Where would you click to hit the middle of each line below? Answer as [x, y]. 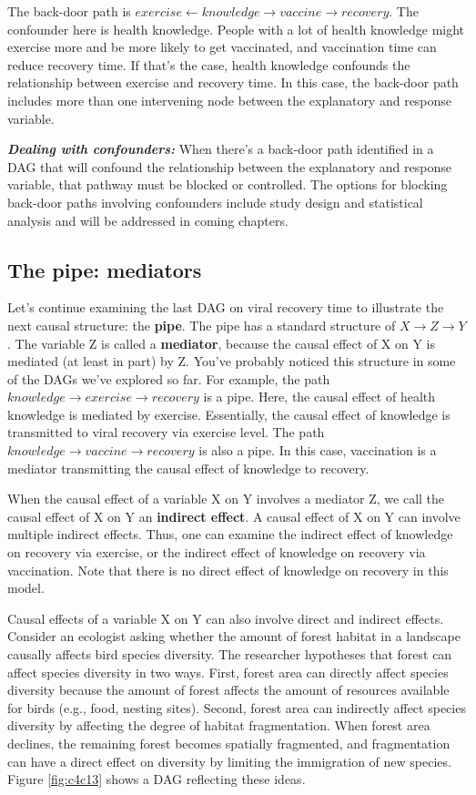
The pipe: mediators [105, 269]
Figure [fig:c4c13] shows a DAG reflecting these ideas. [157, 779]
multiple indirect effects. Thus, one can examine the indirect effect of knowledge [230, 534]
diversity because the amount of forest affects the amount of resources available [228, 690]
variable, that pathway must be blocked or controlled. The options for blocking [228, 184]
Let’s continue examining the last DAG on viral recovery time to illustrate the [226, 307]
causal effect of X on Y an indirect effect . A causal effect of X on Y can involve [234, 516]
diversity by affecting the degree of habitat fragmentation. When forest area [219, 725]
